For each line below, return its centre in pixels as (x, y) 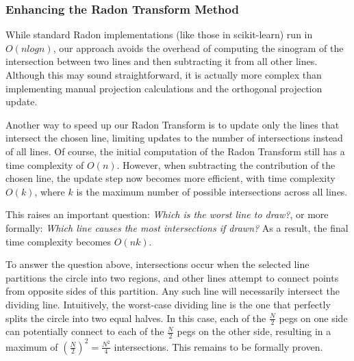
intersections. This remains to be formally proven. (218, 346)
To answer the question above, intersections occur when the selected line (157, 264)
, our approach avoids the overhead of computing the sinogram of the (198, 48)
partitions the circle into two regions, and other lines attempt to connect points (172, 277)
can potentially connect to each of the (85, 331)
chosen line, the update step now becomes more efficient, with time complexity (170, 178)
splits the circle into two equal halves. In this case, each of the (136, 318)
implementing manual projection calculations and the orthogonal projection (164, 88)
